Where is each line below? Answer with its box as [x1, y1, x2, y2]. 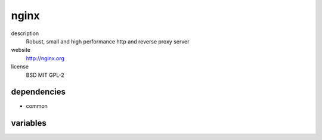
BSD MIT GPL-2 [26, 71, 65, 79]
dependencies [11, 87, 66, 97]
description [11, 30, 39, 37]
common [26, 102, 48, 110]
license [11, 63, 29, 70]
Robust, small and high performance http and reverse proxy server [26, 38, 190, 45]
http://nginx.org [26, 54, 65, 62]
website [11, 46, 31, 54]
